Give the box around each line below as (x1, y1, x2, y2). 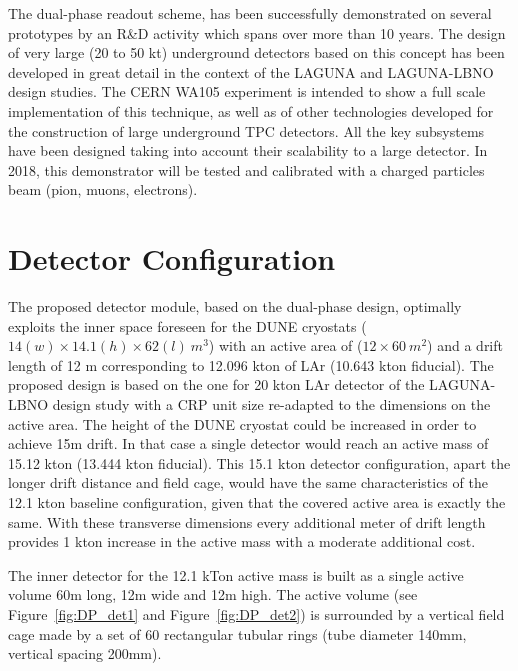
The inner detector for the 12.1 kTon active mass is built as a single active (8, 564, 464, 585)
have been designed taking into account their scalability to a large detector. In (8, 140, 488, 161)
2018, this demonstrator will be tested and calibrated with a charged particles (8, 159, 485, 180)
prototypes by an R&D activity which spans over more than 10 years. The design (8, 22, 506, 43)
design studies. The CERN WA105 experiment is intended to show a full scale (8, 81, 486, 102)
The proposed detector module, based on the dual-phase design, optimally (8, 296, 462, 317)
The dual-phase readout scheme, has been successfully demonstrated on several (8, 3, 492, 23)
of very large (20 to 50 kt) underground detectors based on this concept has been (8, 42, 505, 63)
